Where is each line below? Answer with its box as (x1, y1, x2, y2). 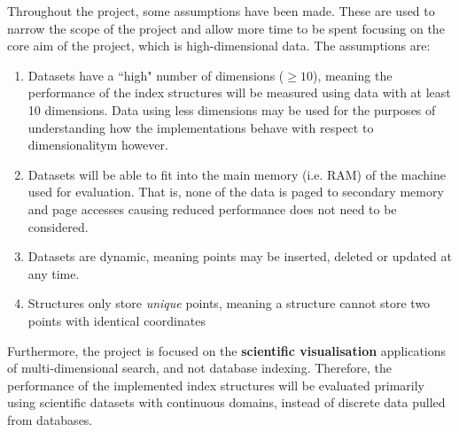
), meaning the (312, 66, 393, 84)
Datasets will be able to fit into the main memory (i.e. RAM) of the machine (27, 165, 446, 183)
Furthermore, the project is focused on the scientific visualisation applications (7, 341, 447, 359)
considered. (27, 217, 89, 235)
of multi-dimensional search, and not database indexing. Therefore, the (7, 359, 392, 377)
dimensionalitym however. (27, 135, 168, 154)
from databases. (7, 410, 93, 428)
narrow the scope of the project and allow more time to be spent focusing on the (7, 19, 445, 37)
